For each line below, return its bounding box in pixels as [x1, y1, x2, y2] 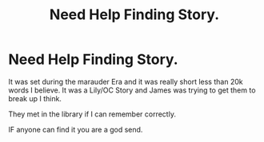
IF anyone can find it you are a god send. [8, 124, 143, 134]
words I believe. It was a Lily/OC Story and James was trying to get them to [8, 85, 256, 95]
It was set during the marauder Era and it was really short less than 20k [8, 77, 243, 86]
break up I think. [8, 93, 62, 103]
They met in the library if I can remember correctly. [8, 109, 176, 119]
